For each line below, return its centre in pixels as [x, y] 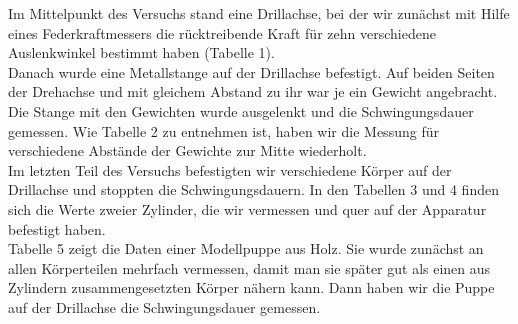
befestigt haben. [57, 228]
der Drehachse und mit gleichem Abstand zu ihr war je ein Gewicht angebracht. [253, 91]
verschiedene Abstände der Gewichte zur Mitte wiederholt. [187, 150]
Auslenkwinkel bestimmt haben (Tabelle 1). [141, 52]
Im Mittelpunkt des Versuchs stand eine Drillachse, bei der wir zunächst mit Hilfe [259, 13]
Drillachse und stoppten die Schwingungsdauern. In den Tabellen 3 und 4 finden [253, 189]
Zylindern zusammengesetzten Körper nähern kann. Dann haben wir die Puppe [251, 287]
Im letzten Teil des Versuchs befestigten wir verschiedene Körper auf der [230, 169]
